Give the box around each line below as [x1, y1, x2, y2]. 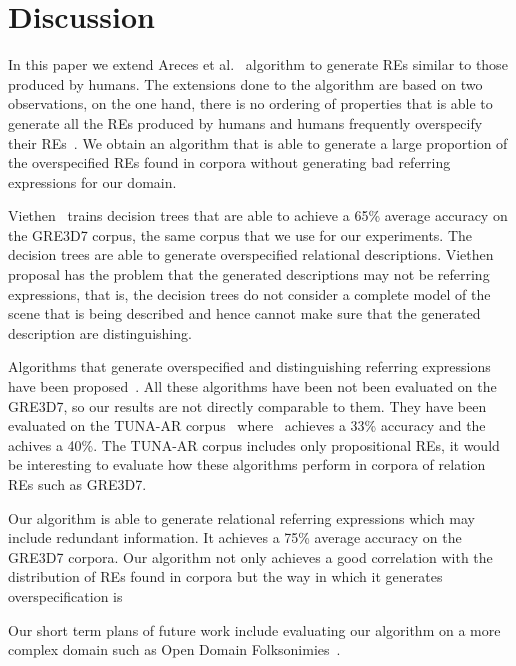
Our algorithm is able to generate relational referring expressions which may [8, 507, 475, 528]
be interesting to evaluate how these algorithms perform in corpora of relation [8, 454, 486, 475]
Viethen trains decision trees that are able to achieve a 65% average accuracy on [8, 205, 508, 226]
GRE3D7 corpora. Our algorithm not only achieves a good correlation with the [8, 546, 493, 567]
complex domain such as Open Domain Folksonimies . [8, 639, 341, 660]
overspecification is [8, 585, 123, 606]
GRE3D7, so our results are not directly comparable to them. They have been [8, 395, 487, 416]
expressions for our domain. [8, 171, 177, 192]
